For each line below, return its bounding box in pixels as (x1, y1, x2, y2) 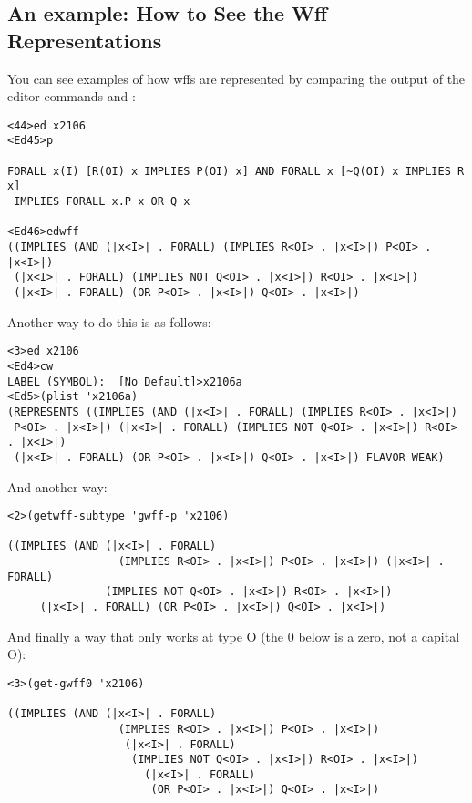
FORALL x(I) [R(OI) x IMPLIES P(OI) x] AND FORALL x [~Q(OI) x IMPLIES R (7, 164, 465, 178)
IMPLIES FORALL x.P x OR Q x (14, 195, 190, 209)
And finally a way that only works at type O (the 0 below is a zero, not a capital (7, 626, 460, 645)
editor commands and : (7, 87, 136, 106)
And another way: (7, 477, 108, 496)
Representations (7, 26, 162, 54)
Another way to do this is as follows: (7, 312, 211, 331)
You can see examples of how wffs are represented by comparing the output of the (7, 68, 466, 88)
